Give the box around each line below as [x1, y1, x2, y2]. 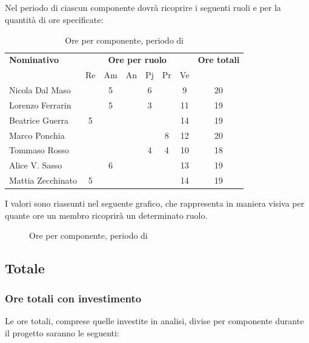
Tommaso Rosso [9, 144, 69, 156]
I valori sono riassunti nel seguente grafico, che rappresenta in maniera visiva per [5, 197, 305, 210]
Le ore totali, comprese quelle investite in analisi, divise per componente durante [5, 315, 304, 327]
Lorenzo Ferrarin [9, 98, 71, 111]
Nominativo [9, 53, 59, 66]
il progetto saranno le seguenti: [5, 326, 119, 339]
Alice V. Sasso [9, 159, 62, 171]
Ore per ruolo [108, 53, 167, 66]
